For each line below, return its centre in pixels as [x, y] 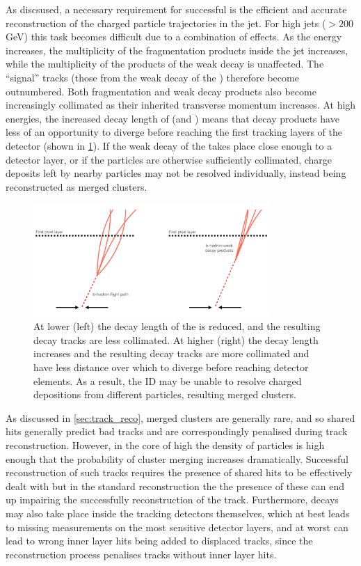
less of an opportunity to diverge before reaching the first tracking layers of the [174, 132]
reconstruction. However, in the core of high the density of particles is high [165, 445]
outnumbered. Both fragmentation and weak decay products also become [161, 91]
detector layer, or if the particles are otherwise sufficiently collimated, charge [169, 159]
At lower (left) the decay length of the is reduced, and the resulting [177, 326]
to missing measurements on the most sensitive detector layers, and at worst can [177, 527]
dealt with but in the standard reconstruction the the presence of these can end [175, 486]
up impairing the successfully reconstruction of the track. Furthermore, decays [172, 500]
